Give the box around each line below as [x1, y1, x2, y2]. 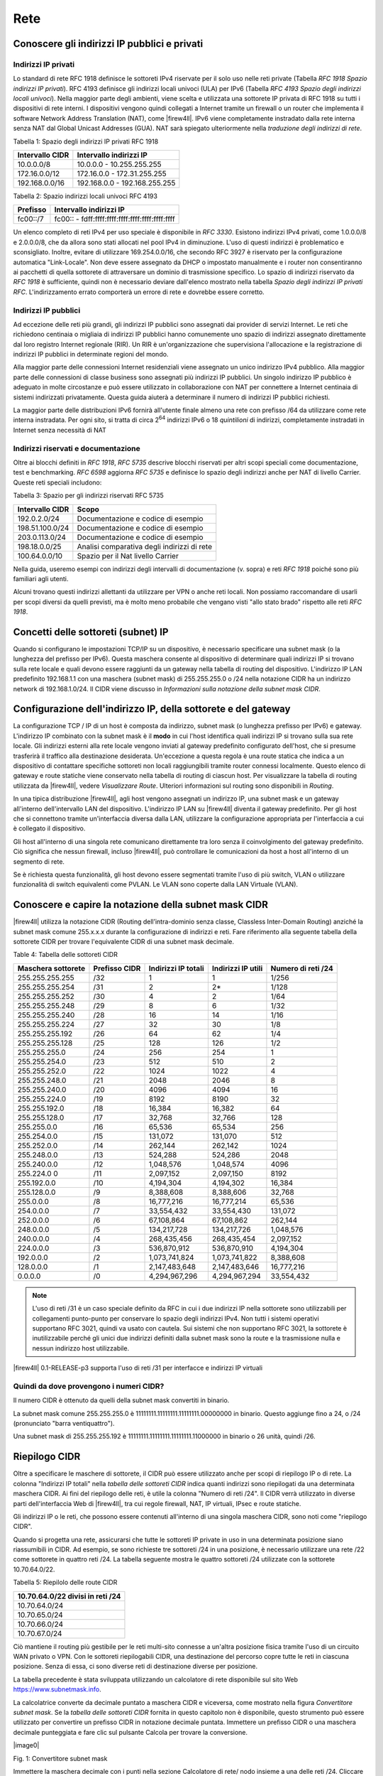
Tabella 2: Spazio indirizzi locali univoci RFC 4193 [13, 192, 157, 200]
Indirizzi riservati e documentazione [13, 443, 141, 453]
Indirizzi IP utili [211, 963, 263, 973]
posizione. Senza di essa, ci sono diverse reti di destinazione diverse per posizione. [13, 1662, 258, 1671]
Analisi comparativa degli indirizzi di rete [77, 541, 213, 551]
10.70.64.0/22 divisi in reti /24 [17, 1591, 121, 1601]
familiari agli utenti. [13, 574, 69, 583]
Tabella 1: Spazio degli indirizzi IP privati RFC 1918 [13, 137, 159, 146]
